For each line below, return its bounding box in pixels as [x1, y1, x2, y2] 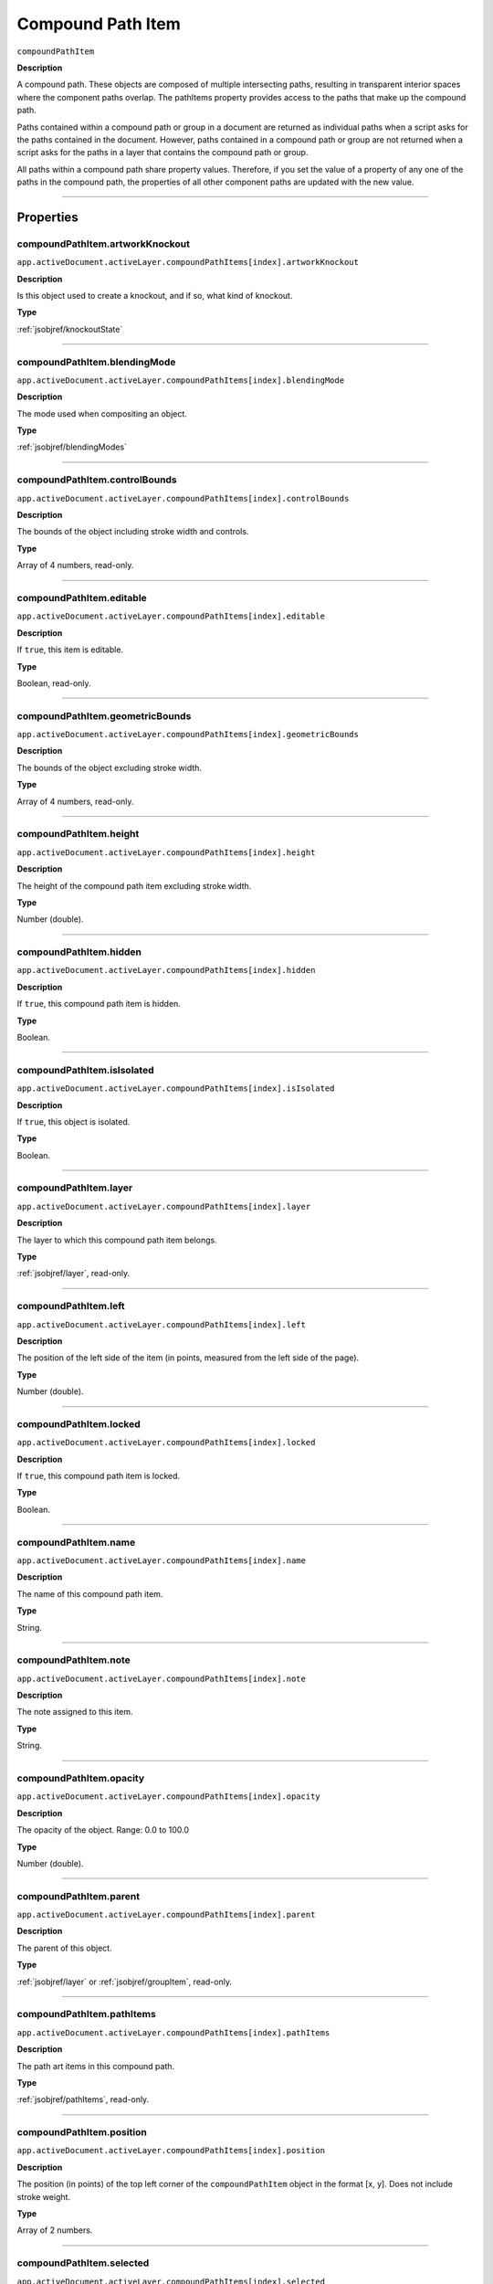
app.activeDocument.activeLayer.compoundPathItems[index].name [16, 1555, 306, 1566]
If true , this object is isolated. [16, 1116, 131, 1127]
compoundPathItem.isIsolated [16, 1063, 154, 1076]
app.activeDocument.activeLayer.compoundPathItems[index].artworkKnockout [16, 257, 360, 268]
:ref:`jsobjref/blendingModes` [16, 441, 128, 452]
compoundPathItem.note [16, 1654, 131, 1666]
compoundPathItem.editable [16, 591, 148, 604]
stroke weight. [16, 2191, 71, 2202]
